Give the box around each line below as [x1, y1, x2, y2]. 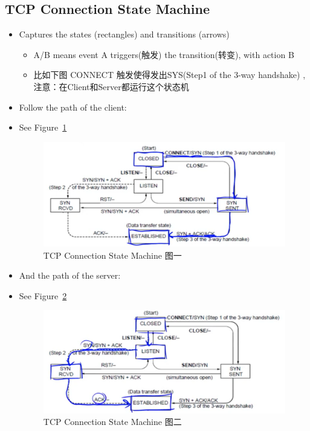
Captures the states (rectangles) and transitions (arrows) [19, 28, 230, 41]
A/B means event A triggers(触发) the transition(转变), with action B [33, 48, 294, 60]
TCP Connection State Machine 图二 [43, 415, 182, 428]
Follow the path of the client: [19, 100, 127, 113]
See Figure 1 [19, 121, 67, 134]
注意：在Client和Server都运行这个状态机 [33, 80, 189, 92]
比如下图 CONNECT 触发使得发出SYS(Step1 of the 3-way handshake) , [33, 68, 306, 81]
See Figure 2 [19, 289, 67, 302]
